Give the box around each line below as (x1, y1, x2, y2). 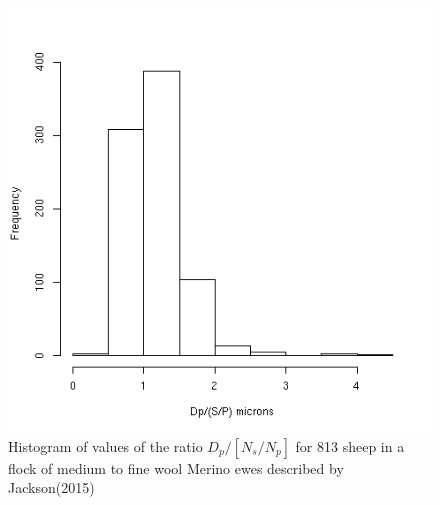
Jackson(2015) (8, 477, 95, 498)
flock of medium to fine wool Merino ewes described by (8, 457, 344, 478)
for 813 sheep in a (295, 435, 405, 456)
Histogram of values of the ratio (8, 435, 203, 456)
